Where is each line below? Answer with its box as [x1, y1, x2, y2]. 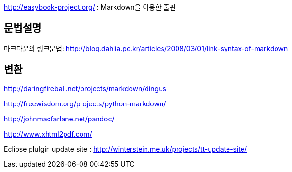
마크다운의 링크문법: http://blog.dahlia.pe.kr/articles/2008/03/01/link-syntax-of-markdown [4, 44, 288, 52]
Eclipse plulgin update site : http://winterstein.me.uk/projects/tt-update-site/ [4, 144, 247, 153]
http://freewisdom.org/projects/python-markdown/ [4, 99, 166, 108]
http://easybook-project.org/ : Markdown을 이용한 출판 [4, 3, 176, 11]
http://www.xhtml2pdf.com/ [4, 129, 92, 138]
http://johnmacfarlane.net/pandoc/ [4, 114, 114, 123]
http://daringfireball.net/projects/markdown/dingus [4, 84, 166, 93]
